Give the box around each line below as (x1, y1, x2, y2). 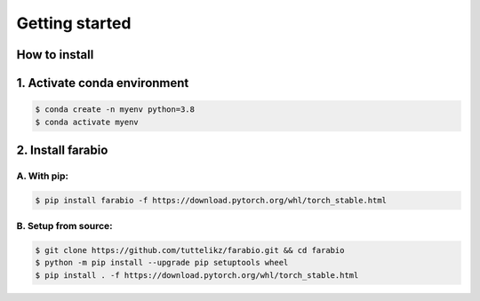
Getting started (16, 13, 132, 33)
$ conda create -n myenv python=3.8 (35, 105, 196, 115)
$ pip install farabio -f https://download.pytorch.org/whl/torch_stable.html (35, 195, 387, 205)
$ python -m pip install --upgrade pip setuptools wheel (35, 257, 289, 268)
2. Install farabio (16, 142, 108, 157)
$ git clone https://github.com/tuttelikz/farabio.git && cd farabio (35, 245, 345, 255)
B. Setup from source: (16, 220, 113, 233)
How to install (16, 47, 94, 62)
